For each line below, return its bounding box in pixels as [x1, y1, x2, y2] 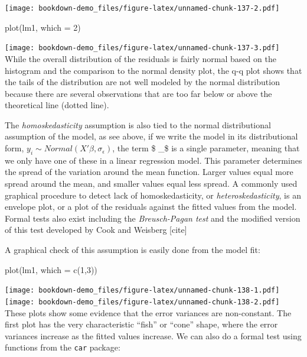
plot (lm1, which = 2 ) [5, 21, 81, 33]
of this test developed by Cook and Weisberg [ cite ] [5, 223, 187, 236]
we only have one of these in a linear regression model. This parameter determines [5, 154, 302, 166]
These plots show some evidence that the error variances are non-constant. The [5, 306, 292, 319]
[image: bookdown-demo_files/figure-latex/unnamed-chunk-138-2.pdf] [5, 297, 280, 306]
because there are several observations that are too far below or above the [5, 87, 272, 99]
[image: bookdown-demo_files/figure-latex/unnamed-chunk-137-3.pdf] [5, 44, 280, 53]
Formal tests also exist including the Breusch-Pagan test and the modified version [5, 212, 301, 224]
